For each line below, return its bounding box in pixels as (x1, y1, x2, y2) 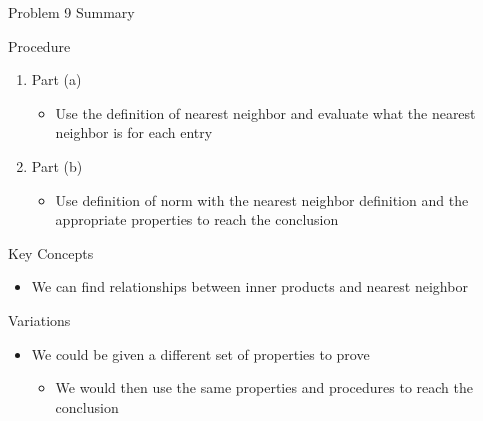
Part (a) (31, 69, 82, 90)
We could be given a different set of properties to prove (31, 343, 370, 364)
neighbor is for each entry (55, 122, 213, 143)
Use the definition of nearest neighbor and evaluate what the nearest (55, 102, 476, 123)
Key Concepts (8, 242, 94, 263)
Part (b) (31, 155, 83, 176)
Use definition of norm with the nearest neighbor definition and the (55, 189, 469, 210)
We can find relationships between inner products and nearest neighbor (31, 276, 468, 297)
